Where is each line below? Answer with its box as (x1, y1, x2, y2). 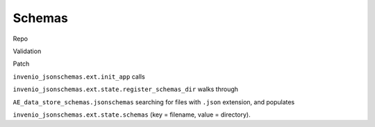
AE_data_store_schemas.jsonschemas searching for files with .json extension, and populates (12, 97, 295, 106)
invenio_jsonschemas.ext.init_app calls (12, 72, 145, 81)
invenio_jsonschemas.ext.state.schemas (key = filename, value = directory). (12, 110, 251, 119)
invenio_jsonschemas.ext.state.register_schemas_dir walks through (12, 85, 239, 93)
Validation (12, 47, 42, 55)
